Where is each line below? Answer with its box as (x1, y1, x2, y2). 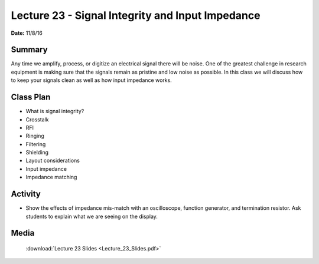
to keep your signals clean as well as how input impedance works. (11, 77, 172, 84)
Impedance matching (25, 174, 77, 181)
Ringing (25, 133, 44, 140)
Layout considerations (25, 157, 80, 164)
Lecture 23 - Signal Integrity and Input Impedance (11, 9, 261, 22)
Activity (11, 189, 41, 199)
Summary (11, 45, 48, 55)
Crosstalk (25, 115, 50, 123)
